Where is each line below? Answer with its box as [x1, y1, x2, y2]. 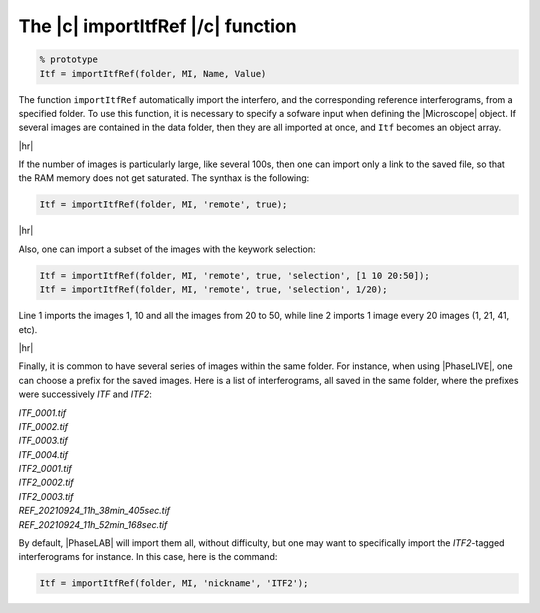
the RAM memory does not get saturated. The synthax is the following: [18, 172, 310, 184]
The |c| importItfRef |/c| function [18, 15, 297, 37]
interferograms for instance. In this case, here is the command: [18, 551, 278, 563]
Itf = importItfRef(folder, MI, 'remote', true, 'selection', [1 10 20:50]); [39, 270, 430, 281]
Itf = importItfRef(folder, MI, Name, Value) [39, 68, 267, 79]
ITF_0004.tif [18, 448, 69, 460]
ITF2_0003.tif [18, 490, 74, 502]
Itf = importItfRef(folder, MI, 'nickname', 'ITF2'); [39, 578, 309, 589]
